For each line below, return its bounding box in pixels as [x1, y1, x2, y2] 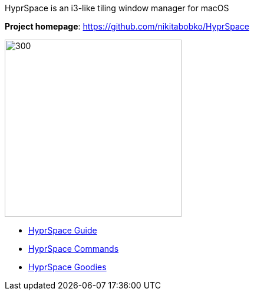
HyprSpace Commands [28, 244, 119, 254]
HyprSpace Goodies [28, 262, 107, 272]
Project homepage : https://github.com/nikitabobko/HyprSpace [5, 21, 249, 31]
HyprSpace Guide [28, 225, 97, 235]
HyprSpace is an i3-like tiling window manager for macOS [5, 3, 229, 13]
